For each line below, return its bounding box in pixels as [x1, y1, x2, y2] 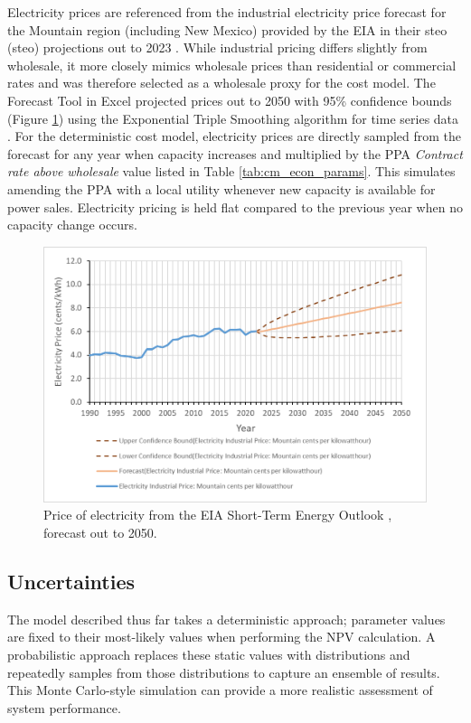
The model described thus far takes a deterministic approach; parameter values [7, 609, 446, 628]
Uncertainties [7, 567, 136, 595]
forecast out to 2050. [43, 522, 157, 541]
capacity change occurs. [7, 215, 137, 234]
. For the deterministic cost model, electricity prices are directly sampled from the [7, 127, 462, 146]
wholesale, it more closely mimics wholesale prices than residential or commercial [7, 55, 457, 74]
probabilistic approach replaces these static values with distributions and [7, 644, 410, 663]
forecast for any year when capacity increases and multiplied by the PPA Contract [7, 144, 463, 163]
